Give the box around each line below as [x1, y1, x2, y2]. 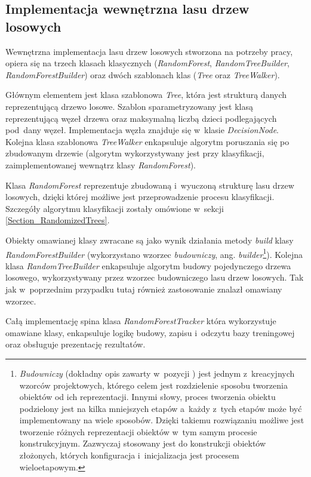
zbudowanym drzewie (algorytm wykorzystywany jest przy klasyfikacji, [5, 147, 264, 159]
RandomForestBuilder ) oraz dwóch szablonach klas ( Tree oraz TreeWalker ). [5, 68, 280, 81]
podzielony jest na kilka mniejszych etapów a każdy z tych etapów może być [19, 402, 302, 414]
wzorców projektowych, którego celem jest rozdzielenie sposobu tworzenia [19, 378, 288, 391]
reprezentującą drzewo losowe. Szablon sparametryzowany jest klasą [5, 100, 254, 112]
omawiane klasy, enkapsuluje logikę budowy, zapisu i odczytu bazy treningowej [5, 326, 295, 338]
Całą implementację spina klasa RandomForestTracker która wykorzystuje [5, 315, 276, 327]
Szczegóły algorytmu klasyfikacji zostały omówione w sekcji [5, 202, 224, 214]
